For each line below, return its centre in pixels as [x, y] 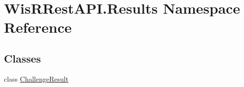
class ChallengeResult [36, 78]
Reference [38, 27]
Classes [22, 58]
